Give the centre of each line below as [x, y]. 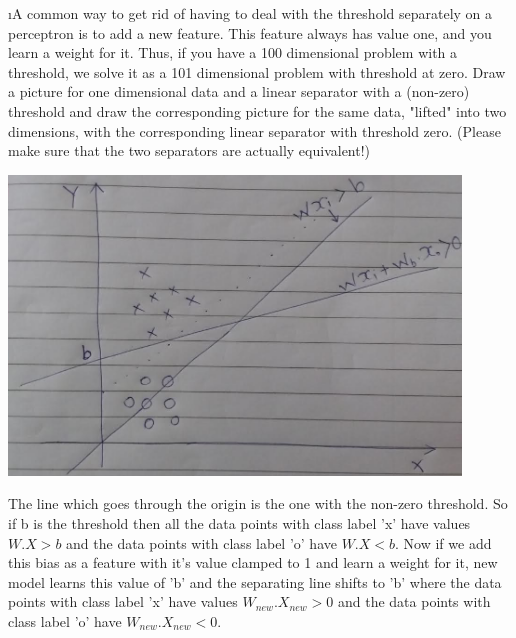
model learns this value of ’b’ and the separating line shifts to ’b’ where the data [255, 581]
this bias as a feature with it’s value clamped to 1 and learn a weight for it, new [253, 562]
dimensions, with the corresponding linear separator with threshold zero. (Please [254, 130]
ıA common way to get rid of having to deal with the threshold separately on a [250, 13]
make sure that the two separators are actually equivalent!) [189, 150]
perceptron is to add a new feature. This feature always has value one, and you [250, 32]
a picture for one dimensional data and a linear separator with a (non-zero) [239, 91]
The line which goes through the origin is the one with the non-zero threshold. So [258, 503]
